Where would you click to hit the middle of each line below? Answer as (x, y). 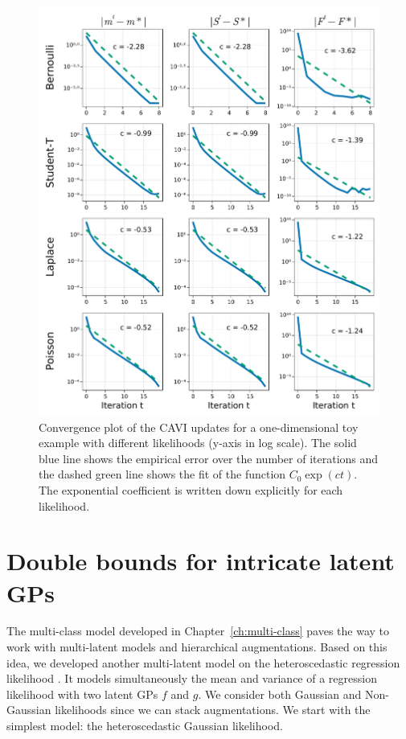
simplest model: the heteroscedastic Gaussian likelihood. (145, 726)
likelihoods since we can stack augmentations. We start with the (213, 710)
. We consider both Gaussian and (280, 694)
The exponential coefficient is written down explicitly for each (191, 489)
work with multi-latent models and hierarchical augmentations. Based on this (197, 647)
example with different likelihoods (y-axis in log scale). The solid (198, 443)
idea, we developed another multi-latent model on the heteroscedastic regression (203, 662)
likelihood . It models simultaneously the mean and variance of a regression (192, 678)
